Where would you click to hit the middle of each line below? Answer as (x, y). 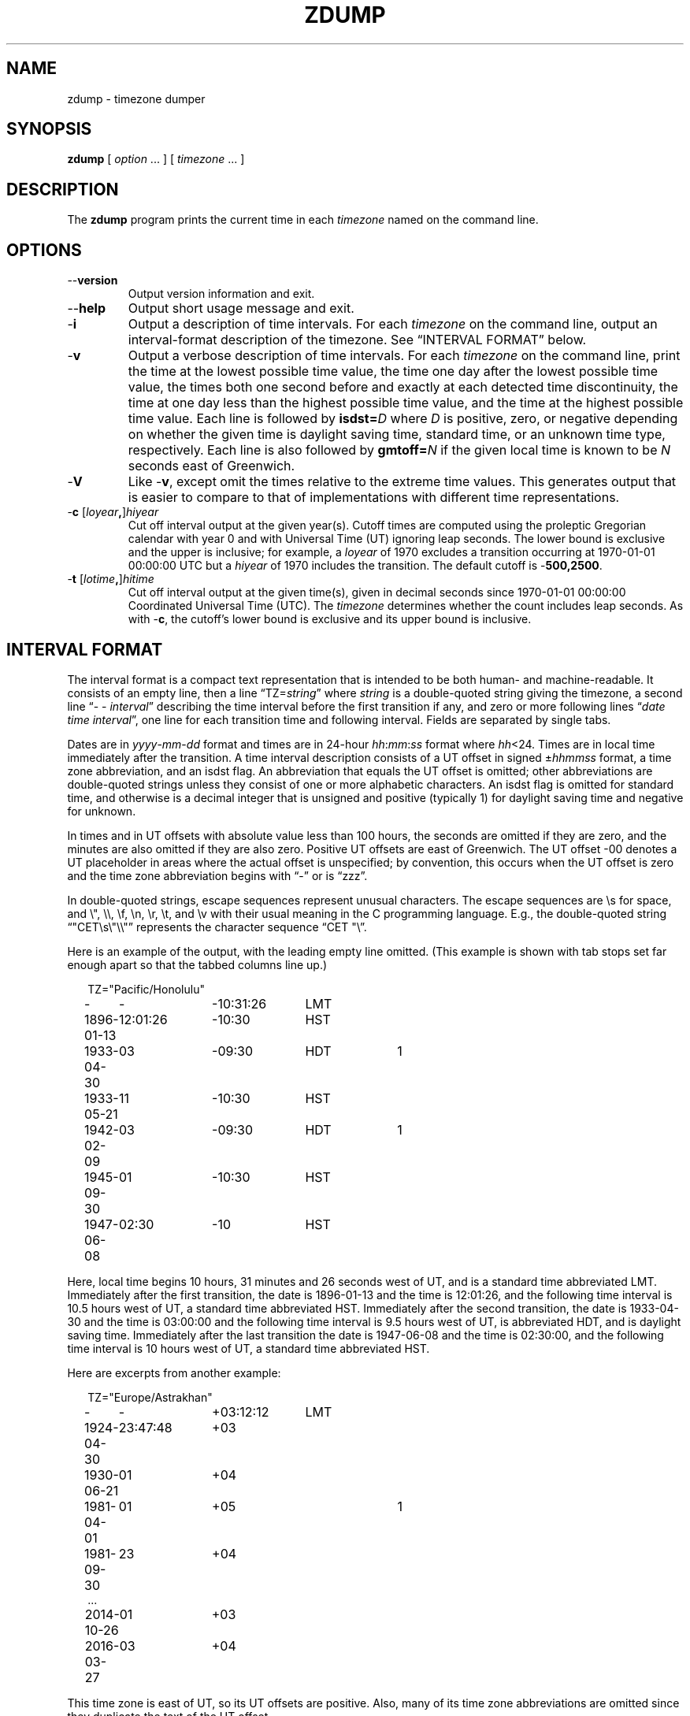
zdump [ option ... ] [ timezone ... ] (156, 159)
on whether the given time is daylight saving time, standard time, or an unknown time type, (397, 435)
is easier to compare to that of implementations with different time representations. (374, 498)
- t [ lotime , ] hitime (111, 579)
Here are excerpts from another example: (174, 1372)
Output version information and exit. (221, 294)
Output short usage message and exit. (241, 308)
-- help (87, 308)
